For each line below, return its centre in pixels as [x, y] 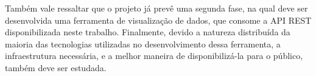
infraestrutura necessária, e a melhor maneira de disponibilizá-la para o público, [154, 56]
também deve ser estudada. [56, 67]
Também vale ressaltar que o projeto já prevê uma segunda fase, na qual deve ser [156, 8]
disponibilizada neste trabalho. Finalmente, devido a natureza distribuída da [148, 32]
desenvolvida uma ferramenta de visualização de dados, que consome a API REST [158, 20]
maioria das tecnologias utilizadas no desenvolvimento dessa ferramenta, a [143, 43]
